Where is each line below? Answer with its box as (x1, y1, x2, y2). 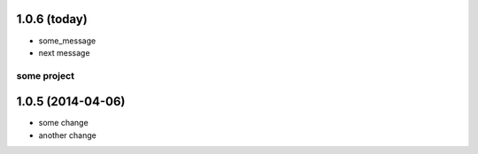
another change (38, 129, 96, 141)
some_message (38, 35, 96, 46)
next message (38, 47, 90, 58)
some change (38, 118, 89, 128)
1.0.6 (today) (16, 12, 88, 27)
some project (16, 69, 75, 81)
